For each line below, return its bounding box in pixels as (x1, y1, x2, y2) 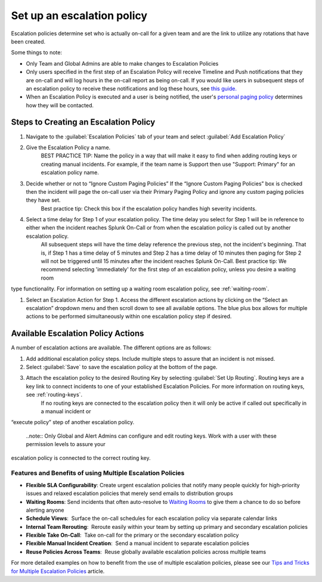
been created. (11, 38, 46, 45)
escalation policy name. (41, 169, 100, 176)
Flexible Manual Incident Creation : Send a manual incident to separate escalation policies (26, 540, 250, 547)
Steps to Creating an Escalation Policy (11, 117, 156, 128)
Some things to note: (11, 49, 63, 56)
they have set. (26, 197, 61, 204)
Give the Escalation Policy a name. (26, 144, 111, 151)
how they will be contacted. (26, 101, 94, 109)
